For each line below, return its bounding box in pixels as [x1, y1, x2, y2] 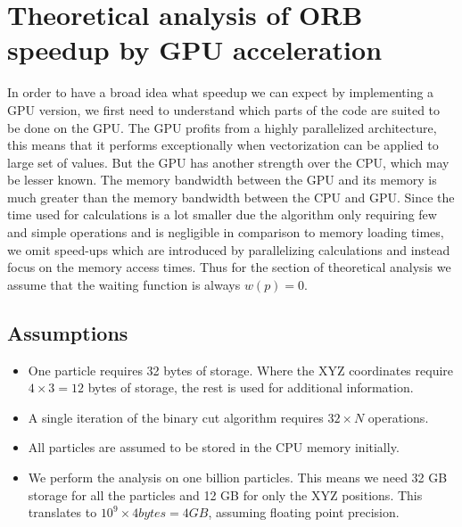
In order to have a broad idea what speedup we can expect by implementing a [7, 83, 434, 102]
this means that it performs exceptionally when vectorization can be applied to [7, 136, 439, 154]
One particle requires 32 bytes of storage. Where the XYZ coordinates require [28, 360, 454, 379]
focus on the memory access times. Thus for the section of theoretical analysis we [7, 258, 451, 276]
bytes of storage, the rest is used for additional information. [87, 378, 414, 397]
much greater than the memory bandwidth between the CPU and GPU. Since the [7, 187, 455, 206]
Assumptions [7, 318, 128, 346]
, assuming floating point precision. [208, 503, 400, 522]
